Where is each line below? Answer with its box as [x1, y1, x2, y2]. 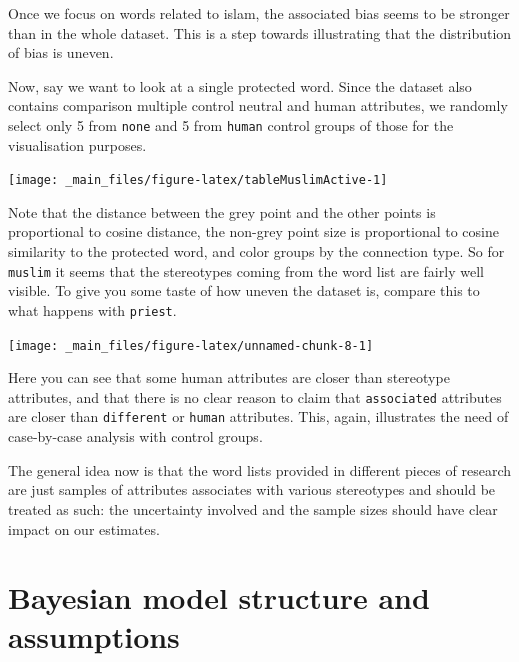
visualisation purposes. [8, 134, 147, 155]
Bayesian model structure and [8, 577, 430, 618]
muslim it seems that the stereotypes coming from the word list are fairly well [8, 260, 484, 281]
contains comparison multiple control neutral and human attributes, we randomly [8, 95, 508, 116]
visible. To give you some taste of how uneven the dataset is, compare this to [8, 280, 480, 301]
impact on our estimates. [8, 518, 160, 539]
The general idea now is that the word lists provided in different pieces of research [8, 459, 512, 480]
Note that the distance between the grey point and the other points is [8, 201, 436, 222]
